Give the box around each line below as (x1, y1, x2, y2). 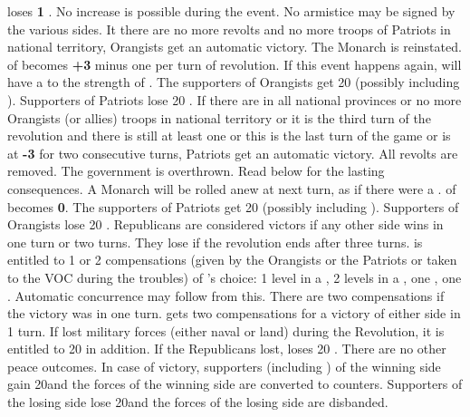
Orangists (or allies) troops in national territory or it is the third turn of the (7, 108, 431, 127)
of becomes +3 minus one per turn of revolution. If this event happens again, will (7, 54, 462, 73)
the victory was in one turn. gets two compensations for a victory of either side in (7, 304, 461, 323)
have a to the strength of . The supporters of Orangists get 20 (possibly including (7, 73, 460, 92)
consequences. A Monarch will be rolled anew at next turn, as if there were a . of (7, 179, 456, 198)
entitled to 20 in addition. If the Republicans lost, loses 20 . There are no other (7, 339, 446, 358)
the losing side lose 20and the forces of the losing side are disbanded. (7, 393, 388, 412)
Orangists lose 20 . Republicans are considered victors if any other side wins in (7, 215, 444, 234)
